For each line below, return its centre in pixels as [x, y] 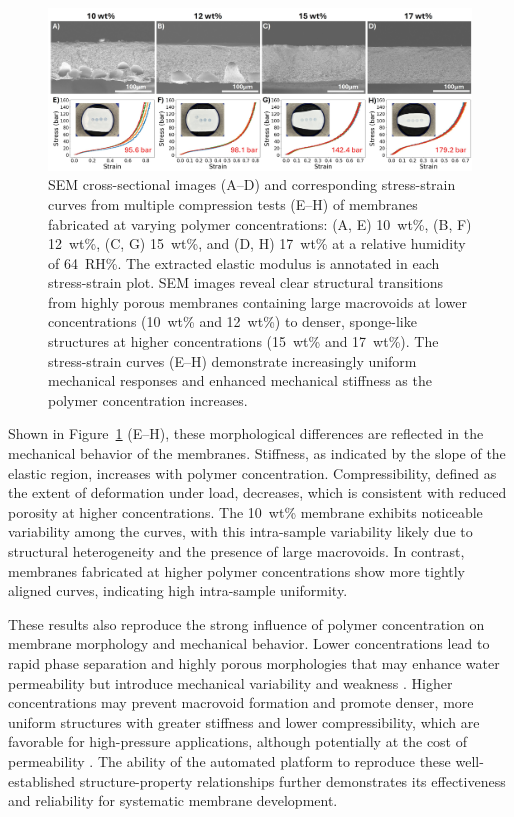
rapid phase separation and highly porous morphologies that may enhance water [254, 662]
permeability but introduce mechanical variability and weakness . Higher [230, 682]
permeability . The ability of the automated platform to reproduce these [229, 760]
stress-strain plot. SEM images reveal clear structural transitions [246, 282]
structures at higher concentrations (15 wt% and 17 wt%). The [243, 341]
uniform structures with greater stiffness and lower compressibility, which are [244, 721]
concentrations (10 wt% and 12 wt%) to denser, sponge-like [232, 321]
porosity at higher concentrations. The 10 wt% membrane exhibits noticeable [245, 511]
